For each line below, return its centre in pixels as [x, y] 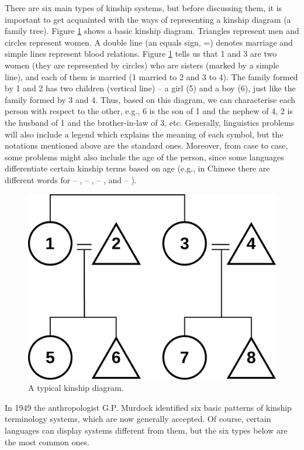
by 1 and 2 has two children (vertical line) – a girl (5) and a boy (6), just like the [150, 88]
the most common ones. [47, 442]
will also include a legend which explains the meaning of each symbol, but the [144, 134]
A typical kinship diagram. [76, 388]
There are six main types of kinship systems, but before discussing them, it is [144, 8]
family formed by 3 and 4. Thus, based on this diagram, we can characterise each [150, 99]
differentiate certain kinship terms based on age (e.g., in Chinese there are [137, 168]
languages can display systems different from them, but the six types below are [146, 430]
